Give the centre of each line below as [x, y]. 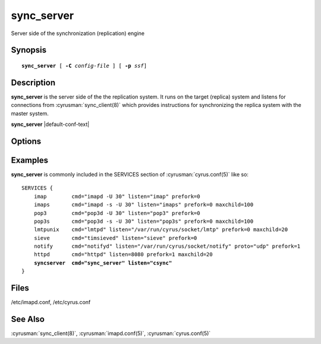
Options [26, 141]
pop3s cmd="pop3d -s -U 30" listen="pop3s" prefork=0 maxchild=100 [144, 221]
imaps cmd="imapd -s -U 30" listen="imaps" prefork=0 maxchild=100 [144, 205]
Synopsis [29, 50]
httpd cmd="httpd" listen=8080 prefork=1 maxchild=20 [123, 255]
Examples [30, 160]
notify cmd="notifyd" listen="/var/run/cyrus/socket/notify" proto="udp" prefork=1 [167, 246]
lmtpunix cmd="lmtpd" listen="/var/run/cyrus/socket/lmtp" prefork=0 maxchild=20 [161, 230]
